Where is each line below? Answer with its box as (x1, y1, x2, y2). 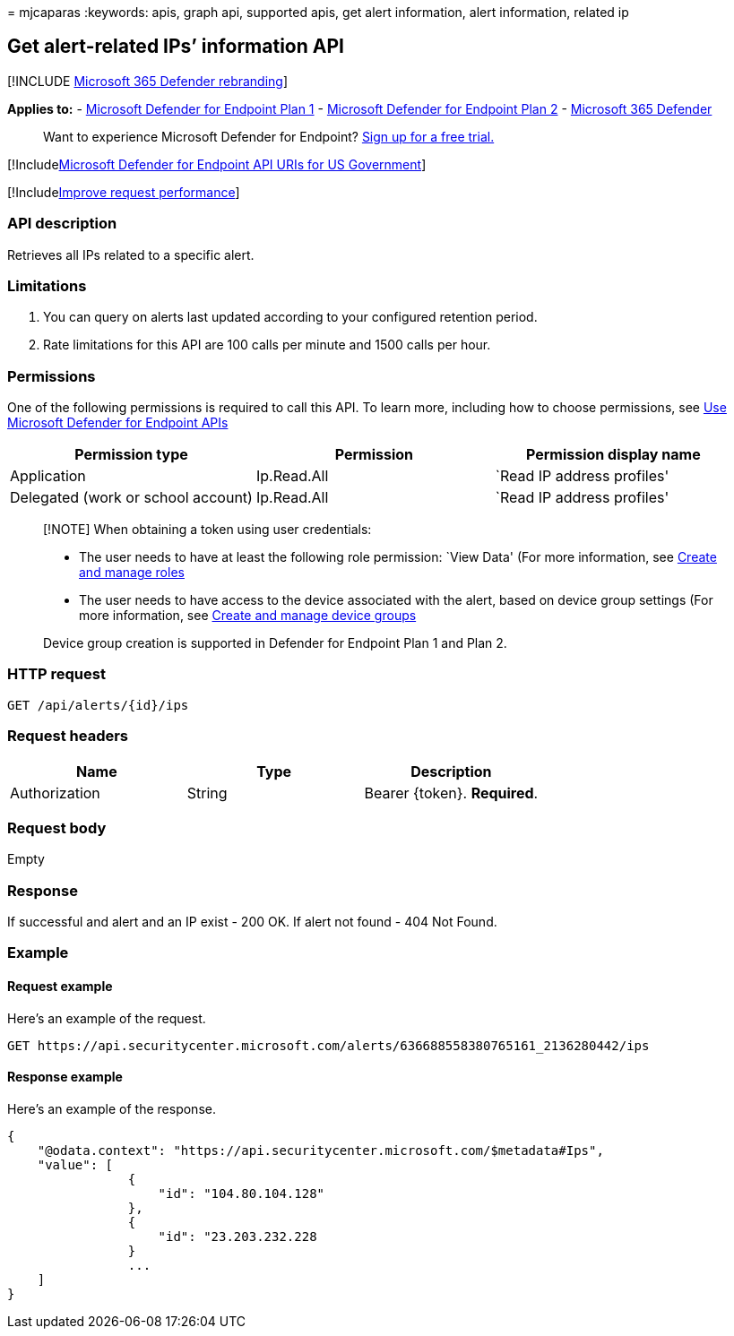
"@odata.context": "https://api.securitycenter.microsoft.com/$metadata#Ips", (37, 1142, 604, 1158)
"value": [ (37, 1157, 114, 1172)
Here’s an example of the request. (7, 1010, 206, 1026)
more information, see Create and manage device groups (79, 608, 417, 624)
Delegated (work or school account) (10, 488, 253, 507)
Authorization (10, 783, 100, 802)
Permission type (74, 445, 188, 464)
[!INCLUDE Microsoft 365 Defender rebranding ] (7, 73, 289, 89)
